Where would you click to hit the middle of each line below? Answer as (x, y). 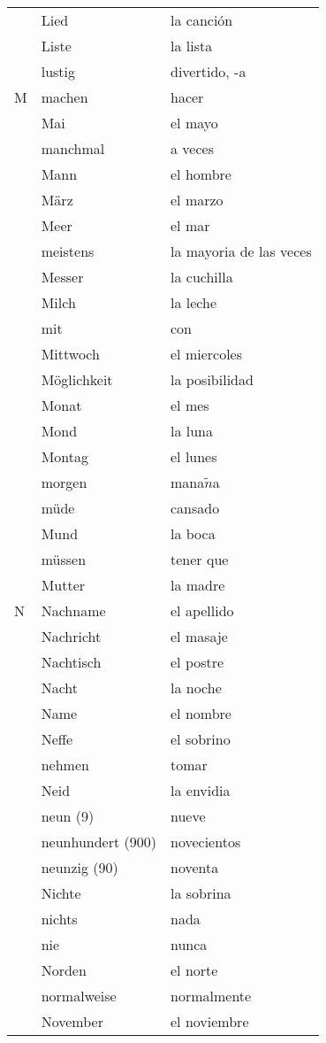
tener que (200, 559)
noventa (195, 867)
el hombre (201, 174)
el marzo (197, 200)
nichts (59, 919)
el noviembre (210, 1021)
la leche (193, 302)
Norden (64, 970)
